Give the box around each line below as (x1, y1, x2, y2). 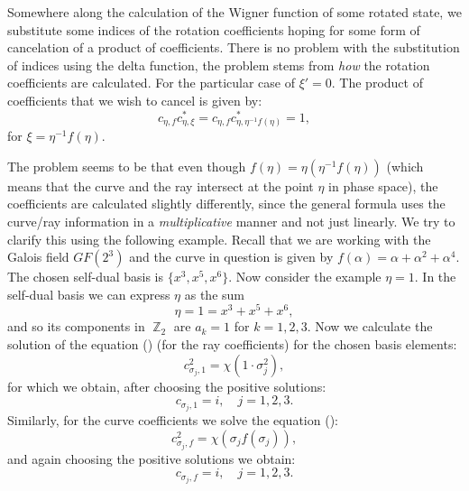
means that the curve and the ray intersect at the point (7, 176, 314, 195)
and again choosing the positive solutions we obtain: (7, 449, 296, 468)
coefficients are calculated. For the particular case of (7, 73, 295, 92)
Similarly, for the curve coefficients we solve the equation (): (7, 411, 338, 430)
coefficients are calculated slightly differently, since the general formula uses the (7, 194, 446, 213)
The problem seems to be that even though (7, 156, 246, 175)
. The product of (331, 73, 423, 92)
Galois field (7, 247, 69, 266)
